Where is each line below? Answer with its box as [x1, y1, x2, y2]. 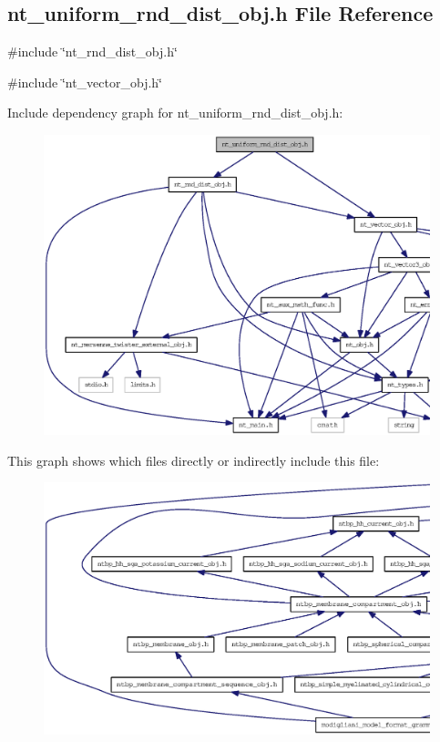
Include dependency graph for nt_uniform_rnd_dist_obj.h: [7, 103, 343, 122]
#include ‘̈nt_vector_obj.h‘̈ [7, 72, 163, 91]
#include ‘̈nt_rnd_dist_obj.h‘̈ [7, 42, 178, 61]
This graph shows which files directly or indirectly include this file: [7, 450, 380, 469]
